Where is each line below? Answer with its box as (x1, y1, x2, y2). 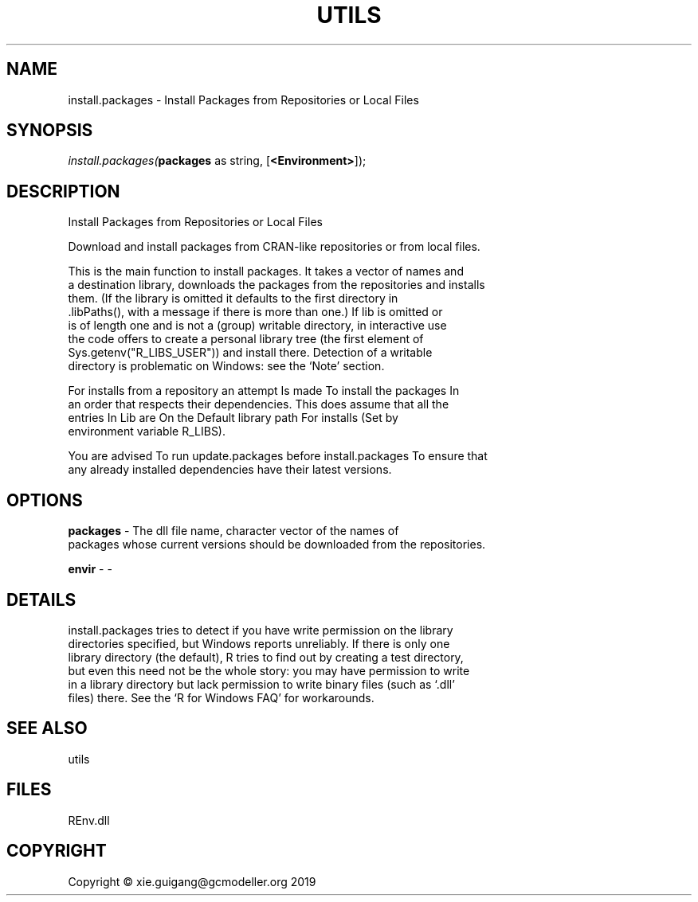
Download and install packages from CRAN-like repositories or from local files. (68, 240, 480, 254)
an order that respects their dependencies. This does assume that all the (68, 397, 449, 412)
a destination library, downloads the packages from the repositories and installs (68, 278, 485, 292)
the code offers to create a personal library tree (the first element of (68, 332, 424, 346)
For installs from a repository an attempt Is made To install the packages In (68, 384, 460, 398)
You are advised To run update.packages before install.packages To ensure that (68, 449, 488, 463)
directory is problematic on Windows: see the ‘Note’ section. (68, 359, 385, 373)
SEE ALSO (6, 718, 88, 739)
